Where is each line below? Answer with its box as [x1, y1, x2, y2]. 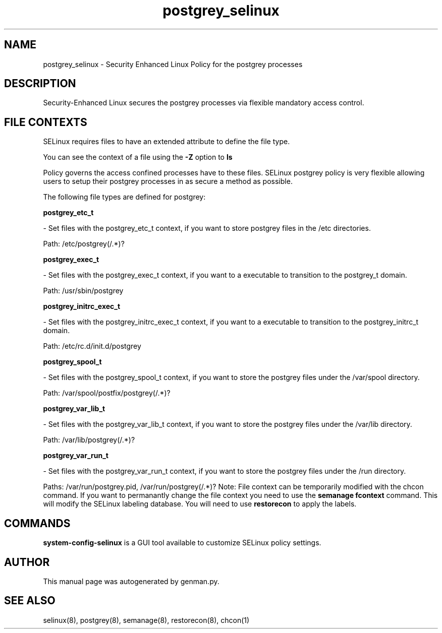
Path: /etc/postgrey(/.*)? [43, 239, 125, 248]
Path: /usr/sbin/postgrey [43, 286, 124, 295]
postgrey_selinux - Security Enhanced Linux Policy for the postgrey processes [43, 59, 303, 69]
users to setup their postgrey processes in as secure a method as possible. [43, 177, 293, 186]
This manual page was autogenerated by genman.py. [43, 577, 219, 586]
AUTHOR [4, 555, 50, 568]
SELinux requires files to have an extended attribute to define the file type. [43, 137, 290, 146]
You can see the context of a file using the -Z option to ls [43, 153, 233, 162]
